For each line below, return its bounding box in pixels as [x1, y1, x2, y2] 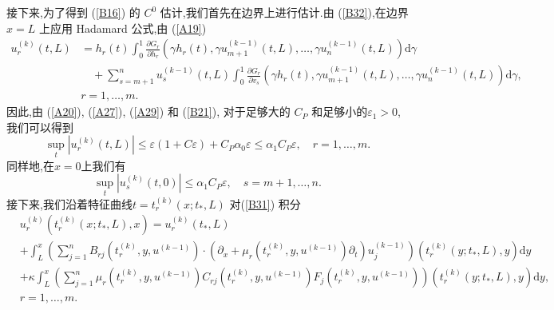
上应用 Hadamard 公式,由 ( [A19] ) [38, 19, 207, 36]
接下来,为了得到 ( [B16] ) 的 [6, 4, 140, 20]
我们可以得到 [6, 118, 73, 135]
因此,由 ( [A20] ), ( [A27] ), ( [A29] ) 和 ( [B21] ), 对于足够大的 [6, 103, 291, 120]
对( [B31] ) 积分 [229, 195, 301, 212]
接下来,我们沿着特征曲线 [6, 195, 133, 212]
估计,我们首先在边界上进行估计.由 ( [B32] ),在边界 [160, 4, 409, 20]
